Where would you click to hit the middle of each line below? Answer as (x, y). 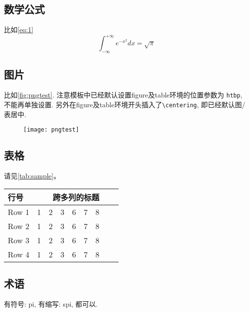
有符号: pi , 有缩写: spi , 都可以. (51, 303)
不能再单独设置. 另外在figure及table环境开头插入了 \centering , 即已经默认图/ (125, 104)
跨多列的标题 (76, 197)
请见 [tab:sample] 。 (32, 176)
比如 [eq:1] (19, 29)
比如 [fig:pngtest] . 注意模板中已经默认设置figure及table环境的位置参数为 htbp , (123, 95)
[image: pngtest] (51, 130)
